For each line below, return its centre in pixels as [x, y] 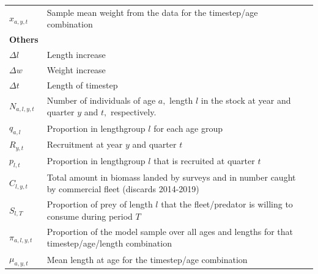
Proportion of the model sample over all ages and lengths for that [170, 231]
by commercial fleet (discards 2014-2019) [123, 189]
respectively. [133, 112]
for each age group [188, 128]
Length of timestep [82, 85]
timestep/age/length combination [109, 243]
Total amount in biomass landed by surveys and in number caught [171, 177]
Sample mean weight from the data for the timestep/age [152, 12]
